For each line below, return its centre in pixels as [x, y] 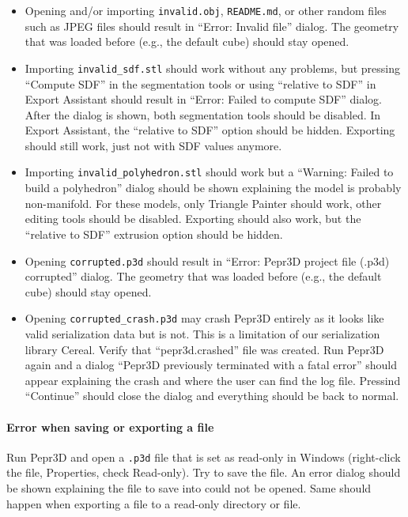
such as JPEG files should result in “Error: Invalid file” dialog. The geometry [212, 26]
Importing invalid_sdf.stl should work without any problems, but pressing [213, 68]
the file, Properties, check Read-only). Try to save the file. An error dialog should [204, 472]
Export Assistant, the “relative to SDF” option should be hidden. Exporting [210, 130]
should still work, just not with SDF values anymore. [153, 145]
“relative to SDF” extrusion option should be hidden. [154, 234]
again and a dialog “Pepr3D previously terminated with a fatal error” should [211, 365]
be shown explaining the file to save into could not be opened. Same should [189, 488]
